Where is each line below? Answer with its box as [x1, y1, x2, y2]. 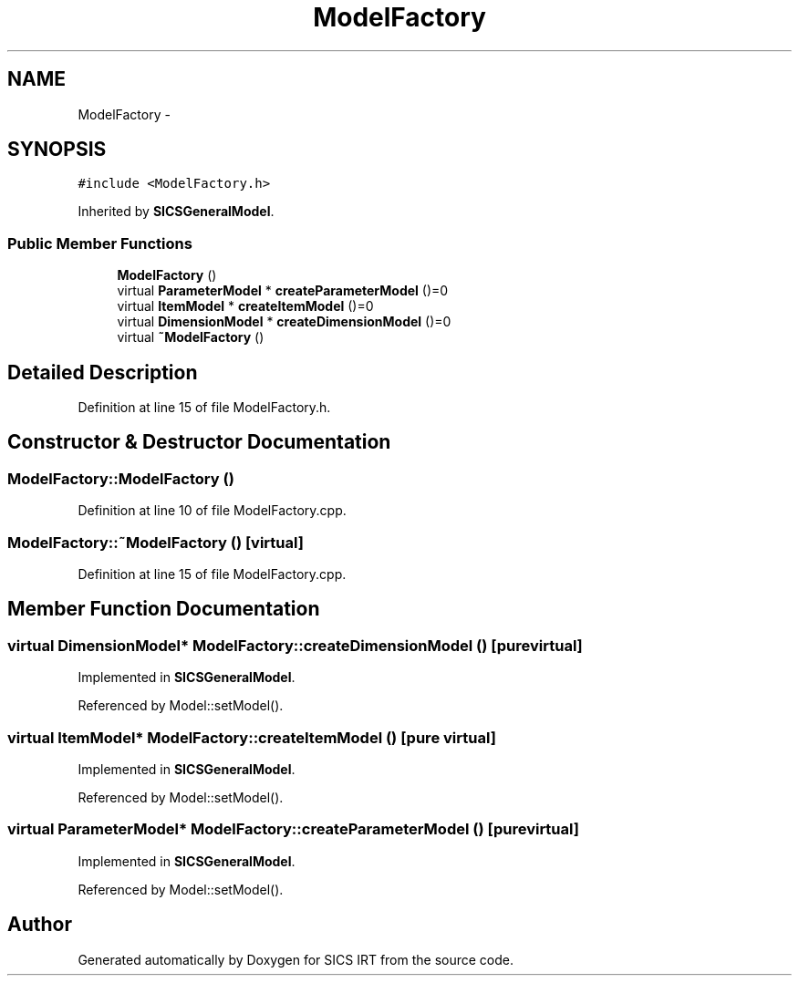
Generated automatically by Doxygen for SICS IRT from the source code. [78, 951, 514, 967]
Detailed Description [7, 360, 198, 384]
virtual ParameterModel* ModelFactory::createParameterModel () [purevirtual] [7, 820, 579, 839]
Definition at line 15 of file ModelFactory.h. [78, 399, 331, 416]
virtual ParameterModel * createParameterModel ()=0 [117, 283, 449, 299]
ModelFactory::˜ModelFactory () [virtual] [7, 533, 304, 552]
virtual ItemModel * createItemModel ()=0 [117, 298, 374, 315]
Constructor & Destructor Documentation [7, 430, 391, 454]
